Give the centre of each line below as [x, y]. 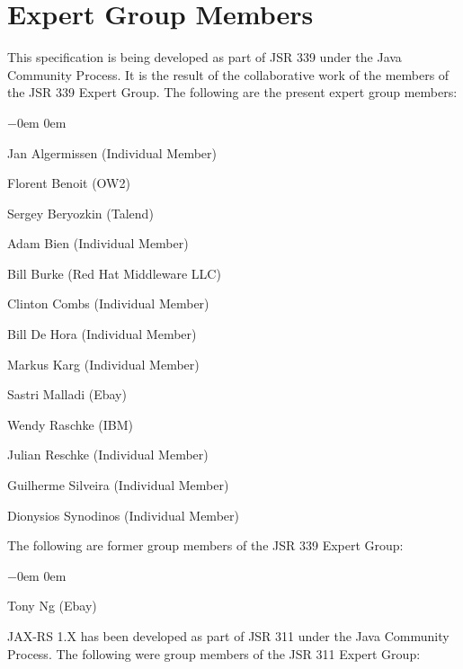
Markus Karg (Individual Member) [103, 364]
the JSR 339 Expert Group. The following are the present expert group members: [232, 92]
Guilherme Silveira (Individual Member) [118, 485]
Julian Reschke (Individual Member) [108, 455]
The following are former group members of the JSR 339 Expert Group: [205, 545]
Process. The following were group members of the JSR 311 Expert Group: [214, 653]
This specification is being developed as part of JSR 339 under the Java [205, 57]
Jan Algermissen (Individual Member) [112, 152]
